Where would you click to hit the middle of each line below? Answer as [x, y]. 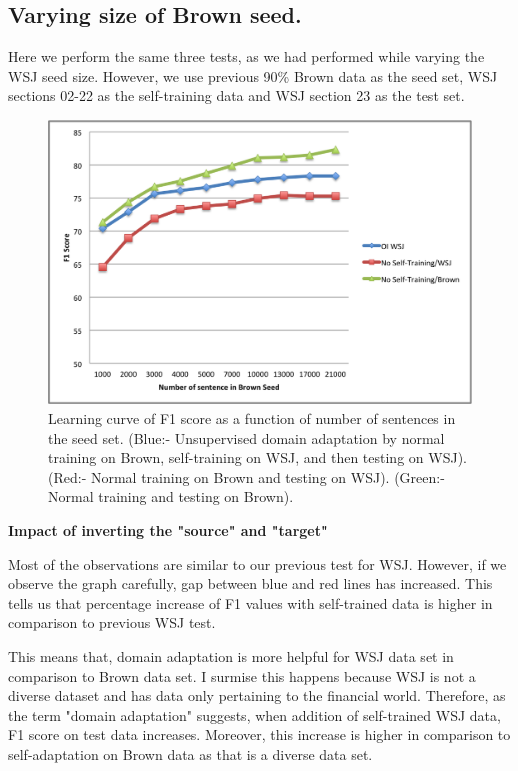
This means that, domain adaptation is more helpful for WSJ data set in [231, 655]
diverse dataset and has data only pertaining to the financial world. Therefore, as [257, 695]
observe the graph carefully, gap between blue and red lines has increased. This [250, 583]
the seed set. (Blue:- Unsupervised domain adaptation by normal [246, 437]
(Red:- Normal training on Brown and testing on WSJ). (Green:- [246, 476]
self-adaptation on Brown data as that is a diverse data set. [190, 753]
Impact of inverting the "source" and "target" [168, 530]
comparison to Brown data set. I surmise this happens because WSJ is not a [242, 675]
